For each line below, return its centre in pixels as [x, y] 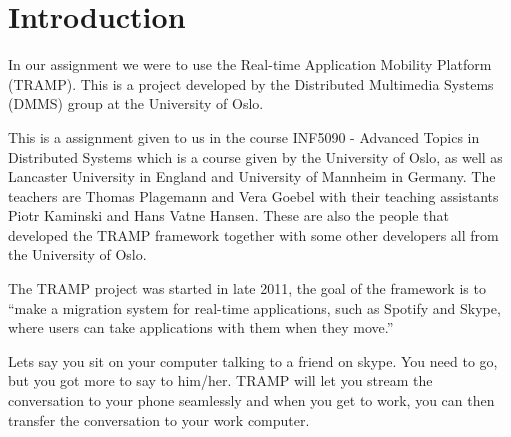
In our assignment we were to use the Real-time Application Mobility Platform [250, 64]
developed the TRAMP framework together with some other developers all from [253, 234]
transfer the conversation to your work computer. [159, 419]
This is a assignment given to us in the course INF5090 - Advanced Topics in [244, 136]
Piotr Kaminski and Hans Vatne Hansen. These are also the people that [228, 215]
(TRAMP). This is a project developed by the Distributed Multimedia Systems [251, 83]
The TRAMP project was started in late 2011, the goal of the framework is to [247, 288]
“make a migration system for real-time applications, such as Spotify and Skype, [254, 307]
